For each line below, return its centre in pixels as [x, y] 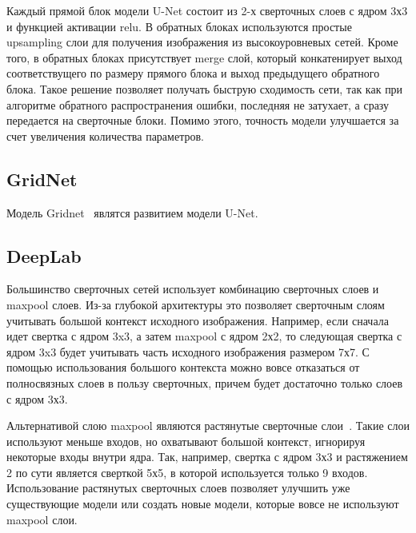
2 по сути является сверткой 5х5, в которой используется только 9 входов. [187, 472]
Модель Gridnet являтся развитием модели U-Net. [132, 212]
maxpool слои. [42, 519]
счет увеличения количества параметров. [105, 135]
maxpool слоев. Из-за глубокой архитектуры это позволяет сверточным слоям [196, 304]
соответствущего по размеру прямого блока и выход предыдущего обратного [193, 73]
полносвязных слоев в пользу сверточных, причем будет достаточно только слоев [205, 382]
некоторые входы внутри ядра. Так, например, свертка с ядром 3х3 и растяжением [207, 457]
